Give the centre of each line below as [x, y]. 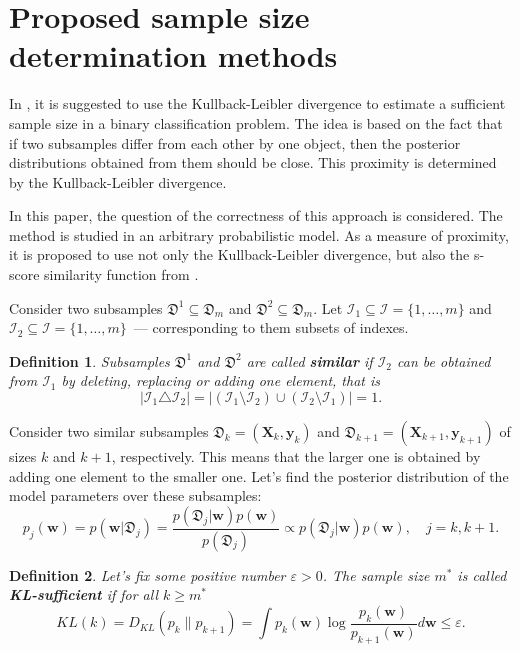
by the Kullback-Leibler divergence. [118, 181]
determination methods [173, 55]
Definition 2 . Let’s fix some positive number [147, 574]
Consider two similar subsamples [109, 431]
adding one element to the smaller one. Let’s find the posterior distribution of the [259, 475]
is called [482, 574]
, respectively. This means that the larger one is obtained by [296, 456]
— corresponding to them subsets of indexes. [271, 327]
